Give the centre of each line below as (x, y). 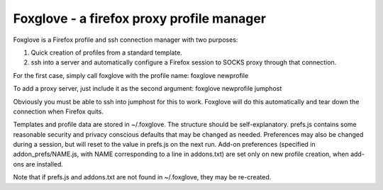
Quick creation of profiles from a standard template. (106, 52)
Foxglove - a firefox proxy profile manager (139, 18)
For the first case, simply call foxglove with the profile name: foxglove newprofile (131, 75)
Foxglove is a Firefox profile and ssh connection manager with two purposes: (126, 40)
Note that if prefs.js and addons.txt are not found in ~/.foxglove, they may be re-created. (142, 177)
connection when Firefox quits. (59, 111)
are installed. (44, 164)
